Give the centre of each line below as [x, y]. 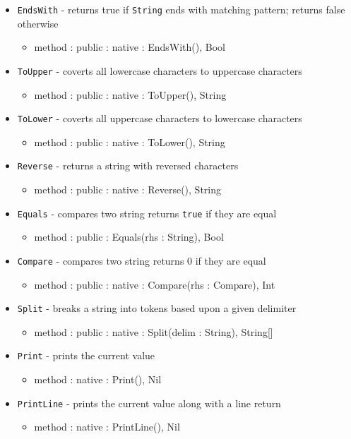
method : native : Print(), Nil [98, 379]
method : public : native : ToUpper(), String [130, 94]
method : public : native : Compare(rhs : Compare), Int [155, 284]
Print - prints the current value [86, 355]
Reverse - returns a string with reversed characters [128, 166]
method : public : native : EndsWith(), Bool [130, 47]
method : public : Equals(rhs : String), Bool [129, 237]
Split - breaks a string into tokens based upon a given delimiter [157, 308]
